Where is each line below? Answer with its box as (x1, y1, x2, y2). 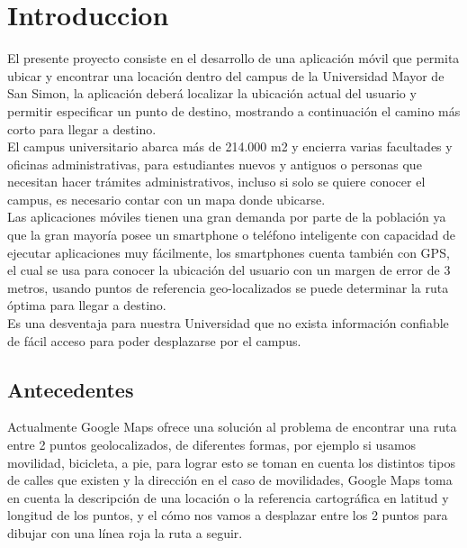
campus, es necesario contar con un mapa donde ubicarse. (7, 189, 326, 208)
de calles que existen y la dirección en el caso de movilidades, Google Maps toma (7, 470, 453, 489)
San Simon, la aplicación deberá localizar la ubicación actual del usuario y (7, 84, 417, 103)
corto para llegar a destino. (7, 119, 157, 138)
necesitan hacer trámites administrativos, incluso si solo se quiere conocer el (7, 172, 426, 191)
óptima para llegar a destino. (7, 296, 166, 315)
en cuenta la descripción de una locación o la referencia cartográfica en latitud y (7, 488, 449, 507)
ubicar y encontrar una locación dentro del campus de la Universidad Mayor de (7, 66, 445, 85)
